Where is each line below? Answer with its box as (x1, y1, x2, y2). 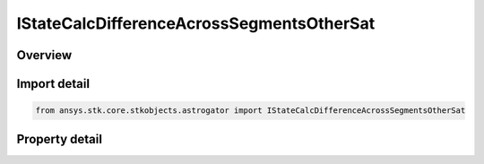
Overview (16, 47, 73, 63)
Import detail (16, 76, 90, 91)
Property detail (16, 131, 103, 147)
